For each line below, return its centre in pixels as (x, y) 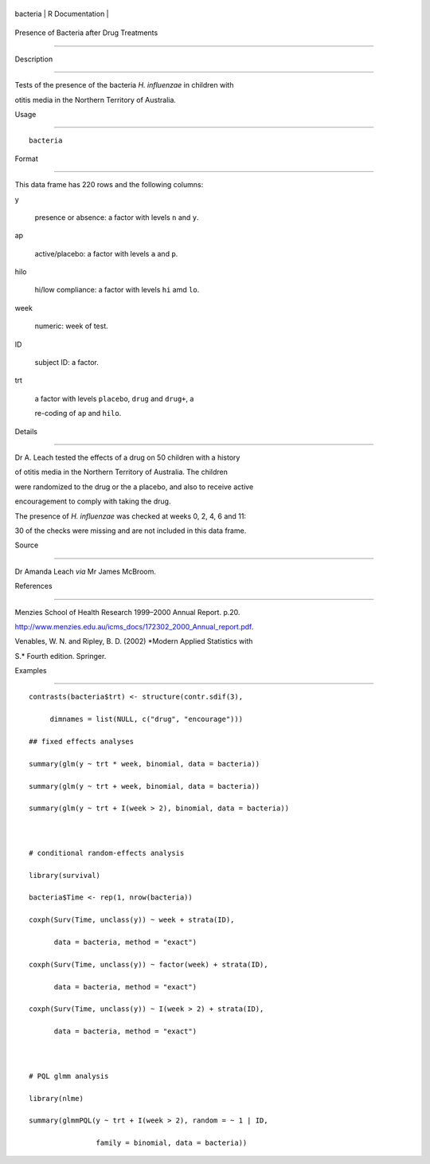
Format (27, 159)
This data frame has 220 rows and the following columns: (109, 185)
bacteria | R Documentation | (62, 14)
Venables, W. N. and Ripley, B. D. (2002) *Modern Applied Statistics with (134, 641)
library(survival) (65, 875)
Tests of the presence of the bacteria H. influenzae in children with (124, 85)
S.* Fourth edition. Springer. (61, 656)
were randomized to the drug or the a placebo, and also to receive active (134, 487)
